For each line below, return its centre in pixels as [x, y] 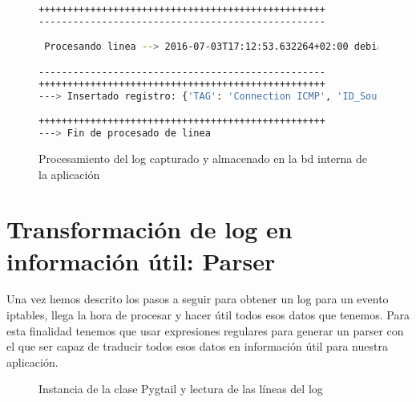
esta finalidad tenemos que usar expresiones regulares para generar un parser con [205, 330]
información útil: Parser [141, 260]
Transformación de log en [149, 229]
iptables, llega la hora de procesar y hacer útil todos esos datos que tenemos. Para [208, 315]
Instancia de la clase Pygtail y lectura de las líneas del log [181, 389]
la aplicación [69, 174]
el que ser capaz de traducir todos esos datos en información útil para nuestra [197, 346]
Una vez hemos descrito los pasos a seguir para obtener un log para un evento [198, 299]
